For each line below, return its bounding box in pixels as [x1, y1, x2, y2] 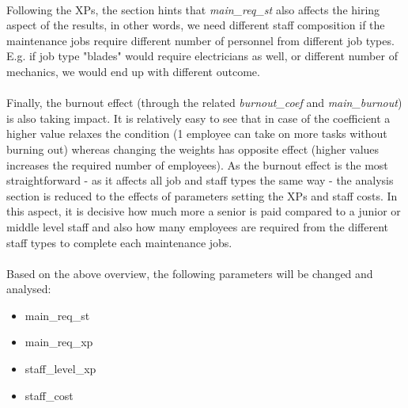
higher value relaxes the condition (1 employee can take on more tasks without [6, 125, 387, 142]
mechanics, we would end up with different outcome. [6, 63, 260, 79]
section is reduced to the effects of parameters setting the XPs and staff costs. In [6, 187, 398, 204]
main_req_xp [25, 334, 93, 350]
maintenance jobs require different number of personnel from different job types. [6, 32, 395, 48]
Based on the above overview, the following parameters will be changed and [6, 265, 373, 281]
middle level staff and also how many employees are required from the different [6, 218, 388, 235]
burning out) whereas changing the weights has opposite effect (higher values [6, 140, 380, 157]
